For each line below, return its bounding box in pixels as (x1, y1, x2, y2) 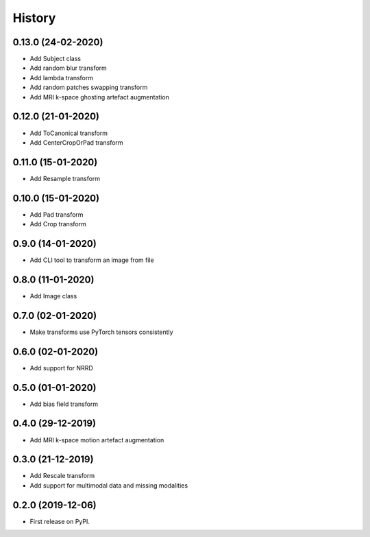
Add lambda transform (29, 73, 94, 82)
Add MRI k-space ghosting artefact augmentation (29, 93, 169, 101)
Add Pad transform (29, 210, 84, 219)
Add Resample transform (29, 174, 101, 182)
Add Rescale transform (29, 472, 95, 480)
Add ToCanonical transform (29, 129, 108, 137)
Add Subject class (29, 55, 82, 63)
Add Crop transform (29, 220, 87, 228)
